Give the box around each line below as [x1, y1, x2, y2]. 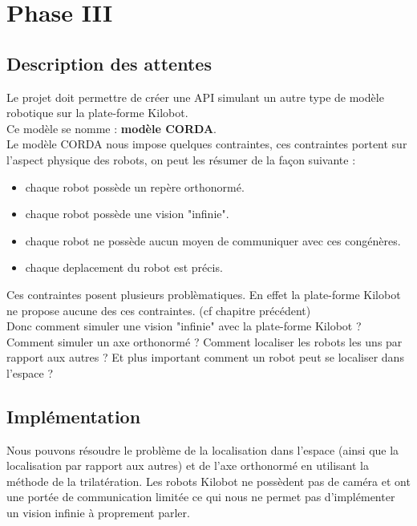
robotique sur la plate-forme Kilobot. [6, 104, 188, 121]
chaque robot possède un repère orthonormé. [25, 178, 245, 195]
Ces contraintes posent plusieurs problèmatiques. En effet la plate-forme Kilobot [6, 285, 401, 302]
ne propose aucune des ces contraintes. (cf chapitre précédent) [6, 301, 311, 318]
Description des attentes [6, 51, 212, 75]
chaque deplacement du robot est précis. [25, 259, 223, 276]
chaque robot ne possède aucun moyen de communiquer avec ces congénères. [25, 232, 401, 249]
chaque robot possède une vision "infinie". [25, 205, 229, 222]
